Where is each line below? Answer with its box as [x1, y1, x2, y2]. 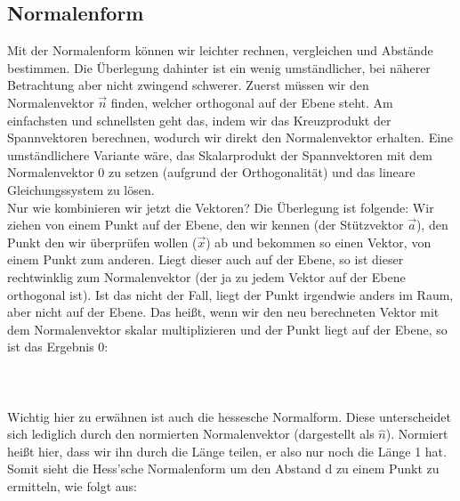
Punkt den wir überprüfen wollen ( [7, 232, 198, 251]
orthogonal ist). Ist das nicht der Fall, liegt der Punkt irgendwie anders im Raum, [7, 285, 454, 303]
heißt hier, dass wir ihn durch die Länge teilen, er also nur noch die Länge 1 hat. [7, 441, 447, 460]
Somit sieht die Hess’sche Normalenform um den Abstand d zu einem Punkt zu [7, 459, 440, 478]
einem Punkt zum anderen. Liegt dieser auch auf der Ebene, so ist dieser [7, 250, 404, 269]
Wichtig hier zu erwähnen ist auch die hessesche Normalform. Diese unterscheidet [7, 407, 451, 425]
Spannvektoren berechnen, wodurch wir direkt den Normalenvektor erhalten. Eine [7, 128, 454, 147]
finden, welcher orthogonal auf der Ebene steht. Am [110, 93, 393, 111]
